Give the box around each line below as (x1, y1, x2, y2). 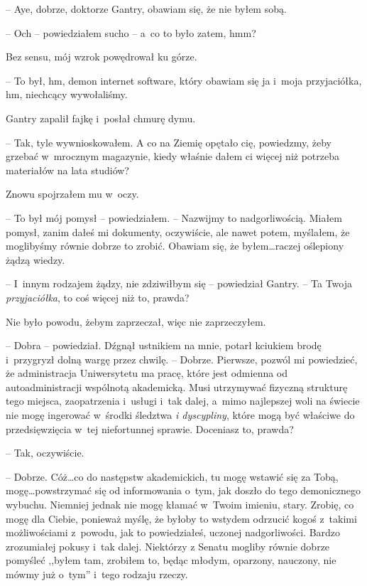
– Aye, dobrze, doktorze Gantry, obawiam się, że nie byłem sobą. (6, 1, 287, 16)
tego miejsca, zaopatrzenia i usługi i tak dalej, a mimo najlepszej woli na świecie (6, 393, 360, 408)
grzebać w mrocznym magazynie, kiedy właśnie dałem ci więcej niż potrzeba (6, 149, 339, 164)
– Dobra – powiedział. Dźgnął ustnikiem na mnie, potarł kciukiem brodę (6, 338, 322, 353)
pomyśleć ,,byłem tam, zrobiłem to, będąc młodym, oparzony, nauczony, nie (6, 553, 336, 568)
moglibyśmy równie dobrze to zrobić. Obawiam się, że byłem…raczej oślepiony (6, 238, 344, 253)
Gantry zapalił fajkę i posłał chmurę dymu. (6, 110, 196, 125)
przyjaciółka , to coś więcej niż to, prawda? (6, 289, 190, 304)
